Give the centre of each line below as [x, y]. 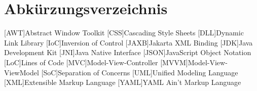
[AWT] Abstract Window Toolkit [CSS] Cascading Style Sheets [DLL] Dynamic [124, 33]
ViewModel [22, 72]
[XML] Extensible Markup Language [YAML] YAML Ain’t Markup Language [123, 82]
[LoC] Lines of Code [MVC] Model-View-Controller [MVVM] [96, 62]
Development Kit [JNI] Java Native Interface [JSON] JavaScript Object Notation [128, 52]
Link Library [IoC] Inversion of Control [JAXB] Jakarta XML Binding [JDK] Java [128, 42]
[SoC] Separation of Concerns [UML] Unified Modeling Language [140, 72]
